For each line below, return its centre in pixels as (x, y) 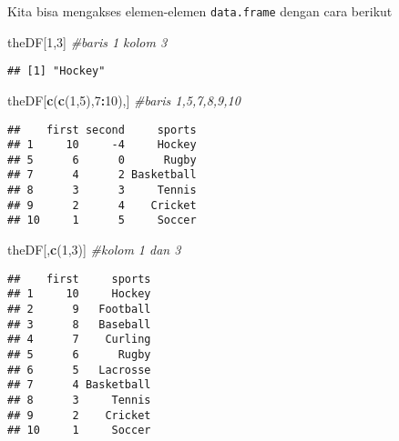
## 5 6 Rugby (79, 354)
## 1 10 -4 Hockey (102, 145)
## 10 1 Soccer (79, 431)
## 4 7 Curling (79, 340)
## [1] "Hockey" (56, 71)
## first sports (79, 279)
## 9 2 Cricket (79, 415)
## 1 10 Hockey (79, 294)
